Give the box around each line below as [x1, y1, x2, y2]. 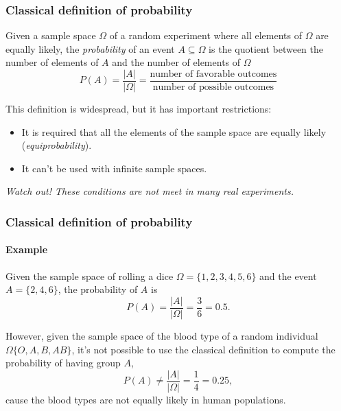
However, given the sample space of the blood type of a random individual [5, 328, 318, 342]
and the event [259, 268, 317, 283]
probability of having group [5, 355, 121, 370]
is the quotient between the [209, 41, 324, 56]
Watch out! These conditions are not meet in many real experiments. [5, 184, 294, 198]
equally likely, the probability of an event [5, 41, 175, 56]
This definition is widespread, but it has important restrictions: [5, 102, 272, 116]
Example [5, 242, 48, 257]
